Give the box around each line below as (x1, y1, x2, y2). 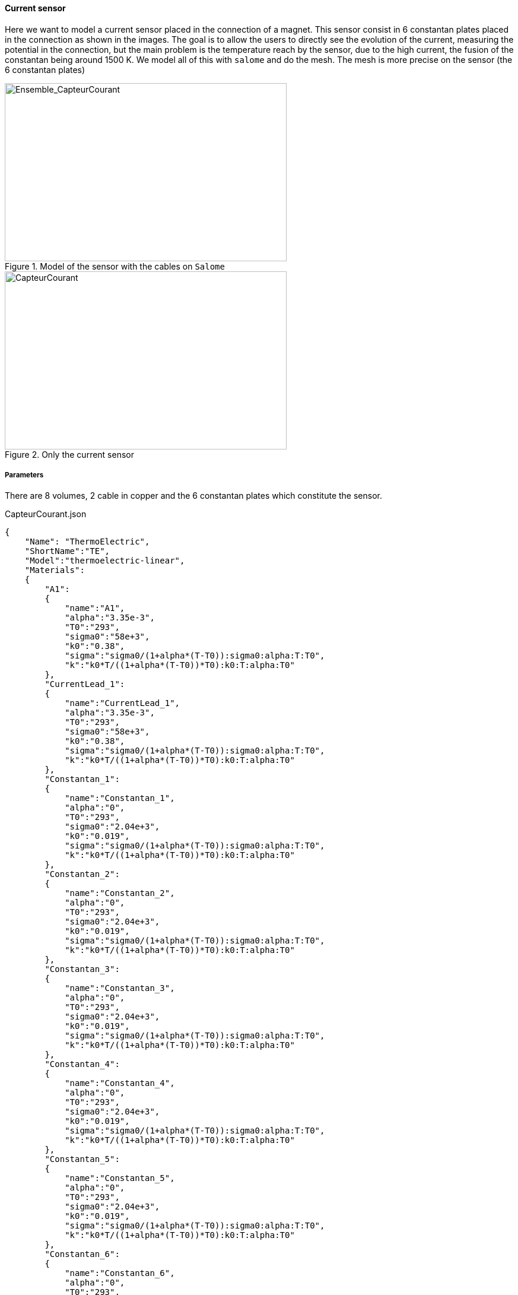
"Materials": (24, 565, 85, 575)
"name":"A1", (65, 603, 125, 613)
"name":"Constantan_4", (65, 1078, 175, 1088)
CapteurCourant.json (5, 509, 87, 520)
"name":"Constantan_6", (65, 1268, 175, 1278)
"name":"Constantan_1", (65, 793, 175, 803)
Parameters (5, 471, 44, 479)
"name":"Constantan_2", (65, 888, 175, 898)
